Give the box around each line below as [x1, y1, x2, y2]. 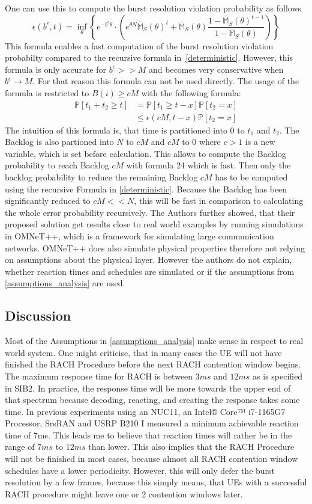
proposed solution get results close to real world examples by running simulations [5, 218, 304, 230]
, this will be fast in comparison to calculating [134, 194, 304, 207]
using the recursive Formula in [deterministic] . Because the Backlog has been [5, 182, 287, 195]
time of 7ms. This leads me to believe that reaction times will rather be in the [5, 428, 292, 441]
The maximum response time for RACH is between [5, 369, 193, 382]
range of [5, 440, 35, 453]
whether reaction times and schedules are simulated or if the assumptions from [5, 265, 295, 277]
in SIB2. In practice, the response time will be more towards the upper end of [5, 381, 291, 394]
